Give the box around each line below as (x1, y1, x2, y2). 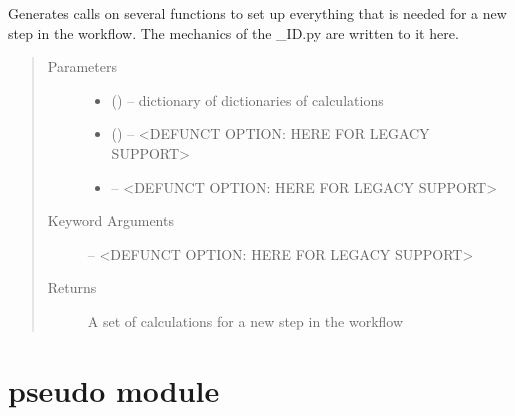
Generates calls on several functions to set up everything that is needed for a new (8, 3, 507, 23)
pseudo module (8, 369, 220, 410)
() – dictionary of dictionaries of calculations (111, 89, 384, 110)
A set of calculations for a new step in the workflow (87, 310, 404, 331)
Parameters (47, 56, 117, 77)
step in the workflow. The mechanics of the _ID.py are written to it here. (8, 22, 459, 43)
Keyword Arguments (47, 210, 174, 231)
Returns (47, 277, 97, 298)
